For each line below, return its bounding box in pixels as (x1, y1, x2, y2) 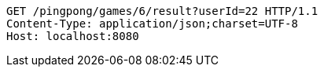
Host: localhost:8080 (6, 30, 139, 42)
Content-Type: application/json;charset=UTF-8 (6, 17, 298, 30)
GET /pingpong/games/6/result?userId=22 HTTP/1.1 (6, 5, 318, 17)
